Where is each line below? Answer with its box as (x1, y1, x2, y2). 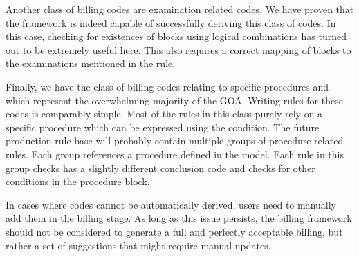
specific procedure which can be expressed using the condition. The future (6, 120, 320, 134)
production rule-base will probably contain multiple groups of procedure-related (6, 133, 344, 148)
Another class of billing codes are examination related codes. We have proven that (6, 2, 354, 16)
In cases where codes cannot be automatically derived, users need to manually (6, 197, 337, 211)
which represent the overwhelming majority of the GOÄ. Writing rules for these (6, 93, 343, 107)
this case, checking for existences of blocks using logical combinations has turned (6, 29, 347, 44)
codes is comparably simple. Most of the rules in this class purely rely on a (6, 106, 323, 121)
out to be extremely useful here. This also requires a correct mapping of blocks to (6, 42, 351, 57)
